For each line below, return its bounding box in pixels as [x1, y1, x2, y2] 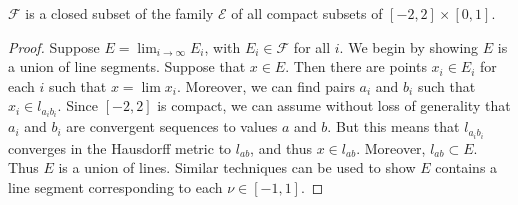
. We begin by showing [339, 36, 479, 57]
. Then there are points [285, 56, 427, 77]
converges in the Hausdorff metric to [8, 137, 232, 158]
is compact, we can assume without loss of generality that [157, 95, 511, 116]
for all [293, 36, 331, 57]
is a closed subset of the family [25, 3, 214, 23]
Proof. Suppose [8, 36, 100, 57]
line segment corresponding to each [8, 176, 223, 197]
